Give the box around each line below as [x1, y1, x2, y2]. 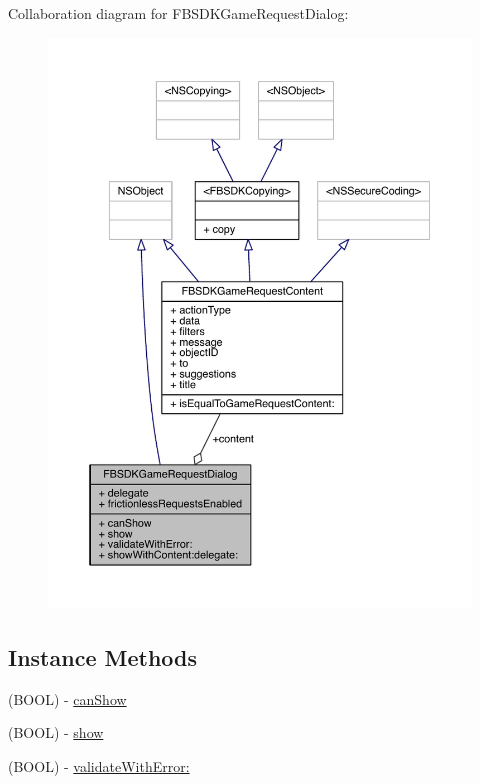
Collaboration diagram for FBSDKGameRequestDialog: [8, 3, 349, 23]
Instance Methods [8, 641, 197, 672]
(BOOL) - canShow [8, 688, 127, 709]
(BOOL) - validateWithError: [8, 755, 190, 776]
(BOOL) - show [8, 722, 104, 743]
